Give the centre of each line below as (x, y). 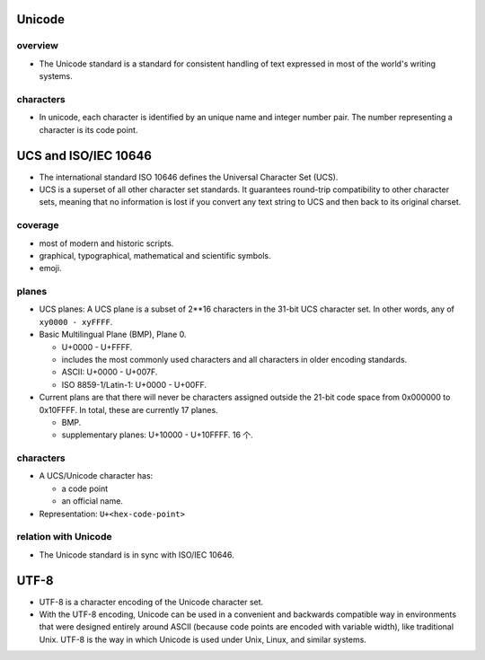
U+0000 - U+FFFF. (97, 347)
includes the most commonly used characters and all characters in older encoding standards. (234, 360)
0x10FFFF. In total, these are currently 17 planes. (129, 409)
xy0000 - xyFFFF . (76, 321)
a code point (85, 488)
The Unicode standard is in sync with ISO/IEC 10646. (137, 554)
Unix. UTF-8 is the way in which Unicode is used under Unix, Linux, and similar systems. (203, 639)
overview (37, 46)
